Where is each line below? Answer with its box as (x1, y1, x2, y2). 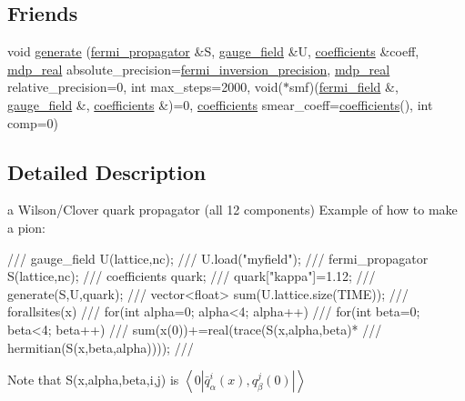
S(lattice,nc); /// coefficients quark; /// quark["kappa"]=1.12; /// (7, 266, 376, 286)
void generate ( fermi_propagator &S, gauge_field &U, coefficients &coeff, (7, 42, 420, 61)
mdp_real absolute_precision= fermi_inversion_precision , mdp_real (7, 59, 390, 78)
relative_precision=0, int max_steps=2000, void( (7, 77, 283, 96)
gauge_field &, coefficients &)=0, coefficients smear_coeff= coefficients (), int (7, 95, 433, 114)
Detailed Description (7, 157, 207, 185)
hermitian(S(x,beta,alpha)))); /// (7, 337, 194, 356)
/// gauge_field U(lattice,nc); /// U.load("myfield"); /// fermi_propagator (7, 248, 429, 267)
